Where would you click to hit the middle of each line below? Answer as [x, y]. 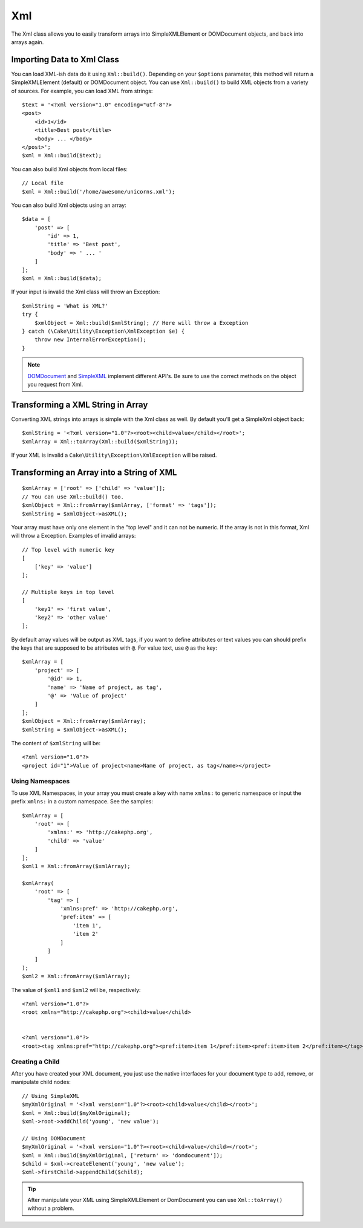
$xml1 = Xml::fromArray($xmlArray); [76, 866]
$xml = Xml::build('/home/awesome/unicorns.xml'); [99, 191]
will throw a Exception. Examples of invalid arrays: [74, 536]
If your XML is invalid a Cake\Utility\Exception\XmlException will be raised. [114, 455]
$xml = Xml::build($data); [62, 279]
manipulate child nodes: [41, 1082]
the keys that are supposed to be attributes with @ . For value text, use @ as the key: [114, 648]
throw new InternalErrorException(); [90, 340]
